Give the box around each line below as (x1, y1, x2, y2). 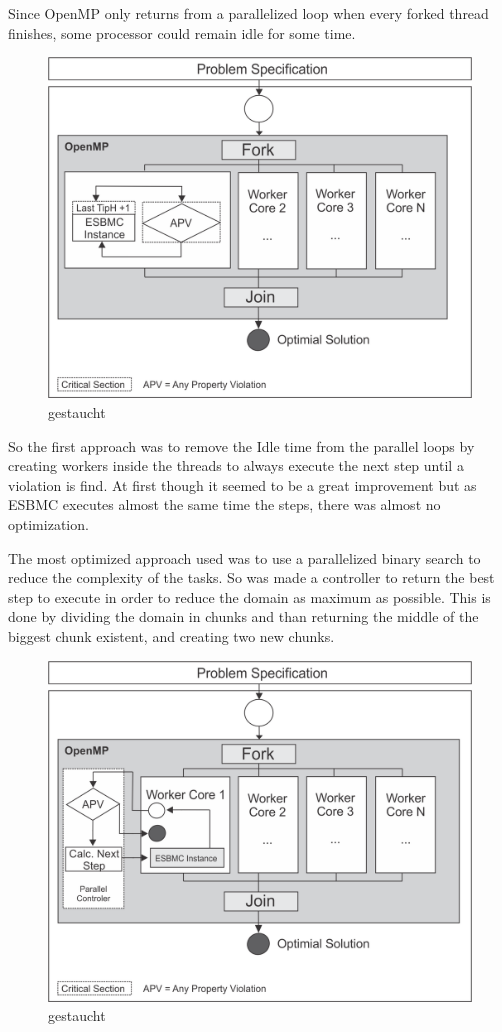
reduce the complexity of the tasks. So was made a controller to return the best (8, 567, 495, 588)
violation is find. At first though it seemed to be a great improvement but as (8, 474, 477, 495)
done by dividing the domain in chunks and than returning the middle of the (8, 606, 479, 627)
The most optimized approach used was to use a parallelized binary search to (8, 547, 481, 568)
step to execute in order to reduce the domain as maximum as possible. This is (8, 586, 491, 607)
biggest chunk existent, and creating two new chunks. (8, 625, 335, 646)
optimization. (8, 513, 89, 534)
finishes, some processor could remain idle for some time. (8, 22, 356, 43)
